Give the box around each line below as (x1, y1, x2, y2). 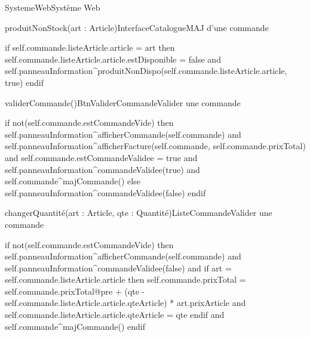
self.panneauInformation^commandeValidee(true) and (5, 163, 200, 175)
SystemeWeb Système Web (5, 1, 100, 13)
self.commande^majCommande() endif (5, 320, 145, 332)
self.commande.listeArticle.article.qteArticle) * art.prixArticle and (5, 296, 246, 309)
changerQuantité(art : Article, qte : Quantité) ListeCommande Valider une (5, 206, 272, 219)
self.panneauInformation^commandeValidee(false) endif (5, 186, 206, 199)
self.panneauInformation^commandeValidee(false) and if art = (5, 261, 232, 274)
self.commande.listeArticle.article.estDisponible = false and (5, 52, 221, 65)
